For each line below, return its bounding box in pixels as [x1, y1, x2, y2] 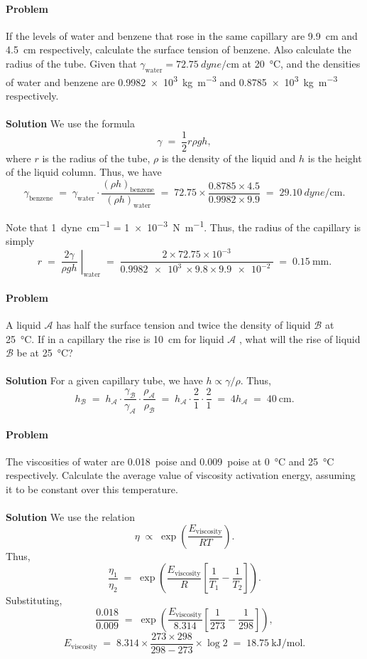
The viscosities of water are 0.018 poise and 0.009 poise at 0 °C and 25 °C [6, 453, 334, 468]
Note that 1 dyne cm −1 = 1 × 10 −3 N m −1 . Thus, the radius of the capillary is [6, 217, 361, 234]
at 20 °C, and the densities [242, 56, 361, 70]
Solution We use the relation [6, 510, 135, 524]
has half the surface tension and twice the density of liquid [56, 317, 311, 332]
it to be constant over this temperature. [6, 481, 178, 496]
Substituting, [6, 593, 62, 608]
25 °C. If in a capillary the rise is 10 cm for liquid [6, 331, 224, 346]
